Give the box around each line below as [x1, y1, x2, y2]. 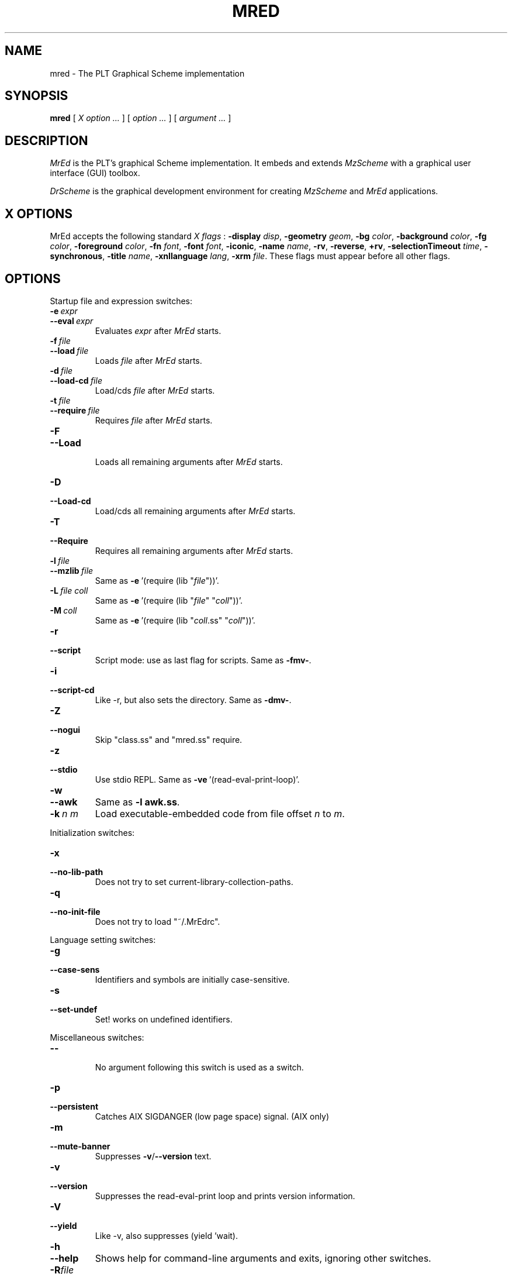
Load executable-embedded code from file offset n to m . [95, 807, 345, 820]
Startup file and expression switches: [50, 295, 193, 306]
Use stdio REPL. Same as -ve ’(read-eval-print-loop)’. [95, 774, 300, 784]
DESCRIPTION [5, 133, 88, 148]
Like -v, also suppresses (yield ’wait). [95, 1230, 238, 1241]
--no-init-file [50, 906, 101, 917]
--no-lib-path [50, 866, 103, 877]
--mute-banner [50, 1141, 110, 1151]
